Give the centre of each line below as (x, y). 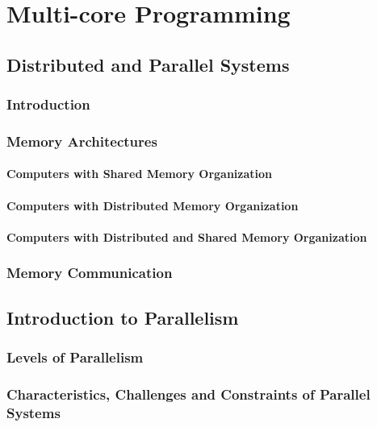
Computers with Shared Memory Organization (140, 174)
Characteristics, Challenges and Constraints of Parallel (188, 394)
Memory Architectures (82, 141)
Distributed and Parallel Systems (148, 64)
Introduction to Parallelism (123, 317)
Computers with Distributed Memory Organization (153, 205)
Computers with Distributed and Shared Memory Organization (187, 236)
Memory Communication (90, 273)
